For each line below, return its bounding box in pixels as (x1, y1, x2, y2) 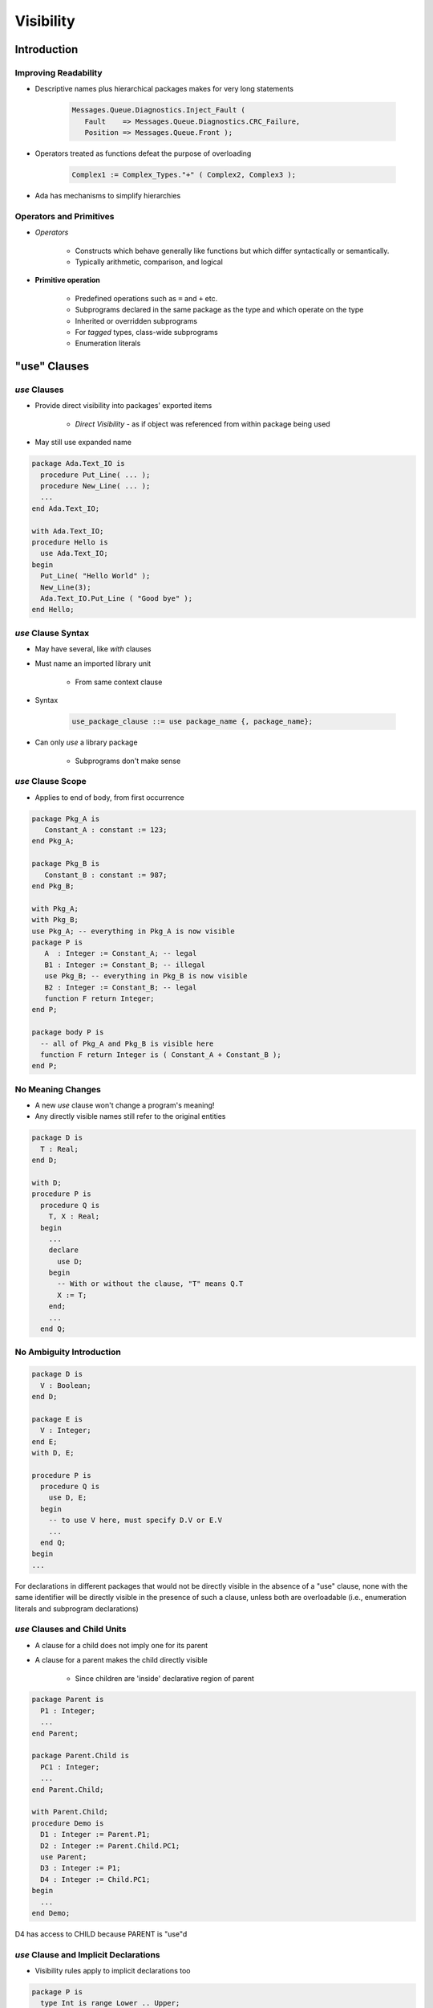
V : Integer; (40, 1426, 91, 1435)
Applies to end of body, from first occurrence (34, 792, 184, 802)
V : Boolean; (40, 1381, 91, 1390)
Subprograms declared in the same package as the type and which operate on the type (75, 305, 364, 315)
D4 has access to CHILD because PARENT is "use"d (14, 1928, 188, 1939)
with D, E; (31, 1448, 75, 1457)
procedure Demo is (31, 1818, 104, 1827)
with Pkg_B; (31, 916, 79, 924)
